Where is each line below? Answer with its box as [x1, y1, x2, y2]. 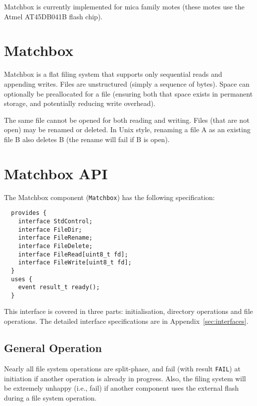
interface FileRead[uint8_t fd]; [18, 251, 128, 258]
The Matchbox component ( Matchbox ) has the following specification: [4, 192, 215, 202]
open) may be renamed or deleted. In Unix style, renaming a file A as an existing [4, 124, 251, 135]
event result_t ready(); [18, 284, 100, 291]
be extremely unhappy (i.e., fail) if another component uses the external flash [4, 383, 239, 393]
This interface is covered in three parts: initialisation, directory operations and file [4, 306, 253, 316]
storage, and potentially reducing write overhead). [4, 98, 155, 108]
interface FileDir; [18, 226, 82, 233]
